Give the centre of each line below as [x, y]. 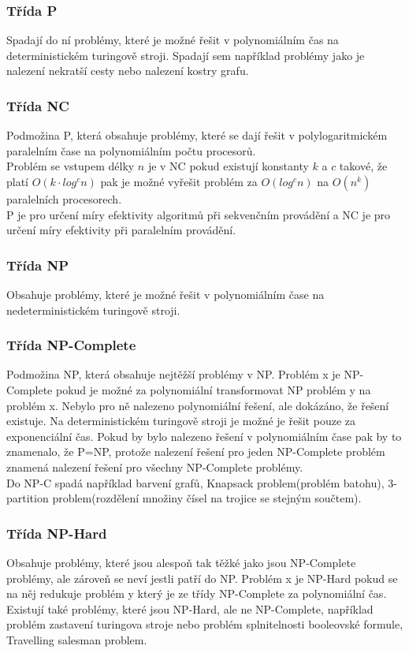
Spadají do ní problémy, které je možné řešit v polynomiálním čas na [173, 40]
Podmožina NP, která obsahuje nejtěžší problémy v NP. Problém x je [173, 374]
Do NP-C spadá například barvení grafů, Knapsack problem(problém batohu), [195, 482]
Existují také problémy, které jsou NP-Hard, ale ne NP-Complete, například [190, 608]
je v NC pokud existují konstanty [228, 166]
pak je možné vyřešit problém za [179, 181]
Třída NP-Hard [57, 533]
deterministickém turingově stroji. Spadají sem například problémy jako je [186, 55]
